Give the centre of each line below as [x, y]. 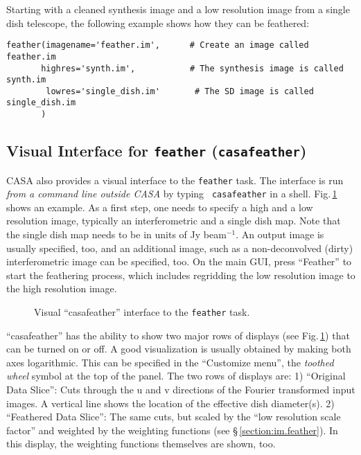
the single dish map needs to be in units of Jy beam [116, 234]
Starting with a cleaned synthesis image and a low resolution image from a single [178, 9]
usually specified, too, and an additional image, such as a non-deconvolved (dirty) [180, 248]
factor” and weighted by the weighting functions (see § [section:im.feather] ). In [172, 430]
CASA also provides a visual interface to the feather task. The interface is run [175, 180]
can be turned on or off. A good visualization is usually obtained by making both [179, 349]
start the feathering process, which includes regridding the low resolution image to [181, 275]
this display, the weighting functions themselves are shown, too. [141, 444]
